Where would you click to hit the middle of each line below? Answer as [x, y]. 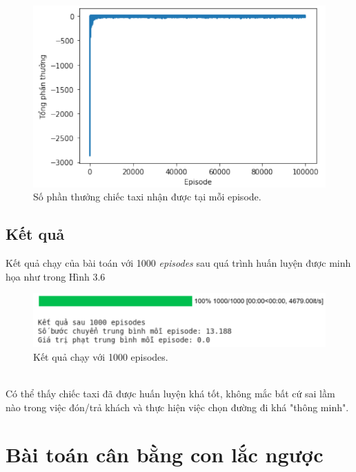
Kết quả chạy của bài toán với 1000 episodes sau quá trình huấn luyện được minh [178, 263]
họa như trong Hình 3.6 [56, 276]
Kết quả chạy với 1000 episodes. [101, 356]
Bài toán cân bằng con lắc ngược [165, 454]
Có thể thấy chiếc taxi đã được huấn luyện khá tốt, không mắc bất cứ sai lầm [170, 394]
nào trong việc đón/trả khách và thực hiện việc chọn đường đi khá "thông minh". [177, 407]
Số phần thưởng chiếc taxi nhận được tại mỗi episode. [147, 197]
